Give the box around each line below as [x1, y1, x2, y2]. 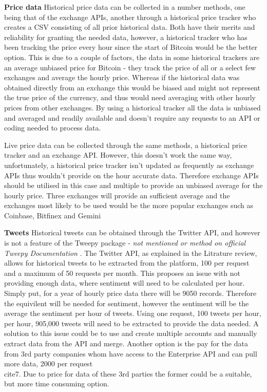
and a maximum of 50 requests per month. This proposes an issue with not [4, 267, 240, 278]
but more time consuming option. [4, 378, 109, 389]
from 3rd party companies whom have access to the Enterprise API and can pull [4, 348, 257, 359]
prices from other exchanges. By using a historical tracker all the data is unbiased [4, 102, 261, 113]
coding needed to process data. [4, 122, 101, 133]
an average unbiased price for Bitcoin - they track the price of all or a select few [4, 62, 256, 72]
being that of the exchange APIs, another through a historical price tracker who [4, 11, 256, 22]
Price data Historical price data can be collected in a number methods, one [4, 2, 245, 12]
